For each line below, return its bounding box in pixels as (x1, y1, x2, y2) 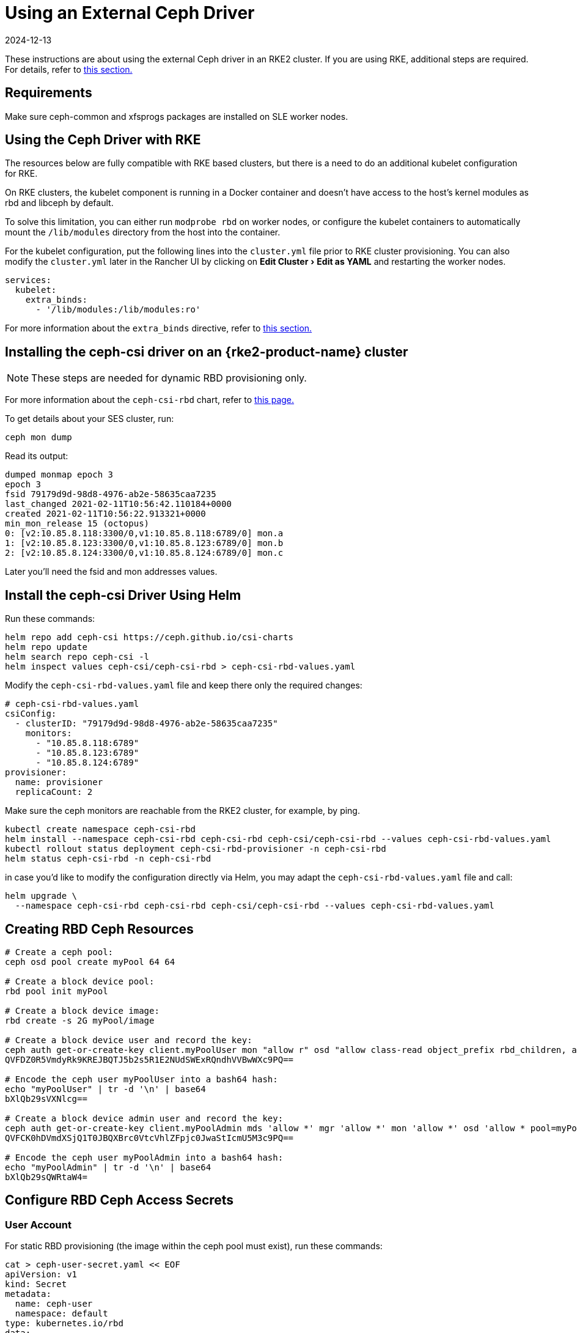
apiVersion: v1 (5, 1269, 78, 1280)
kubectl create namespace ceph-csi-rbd (5, 824, 196, 835)
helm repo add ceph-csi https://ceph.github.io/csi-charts (5, 632, 294, 643)
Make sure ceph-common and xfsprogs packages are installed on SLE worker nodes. (5, 111, 348, 122)
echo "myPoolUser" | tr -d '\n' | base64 (5, 1084, 206, 1094)
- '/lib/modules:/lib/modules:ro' (35, 305, 201, 315)
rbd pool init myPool (5, 986, 108, 996)
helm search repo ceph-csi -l (5, 652, 150, 662)
